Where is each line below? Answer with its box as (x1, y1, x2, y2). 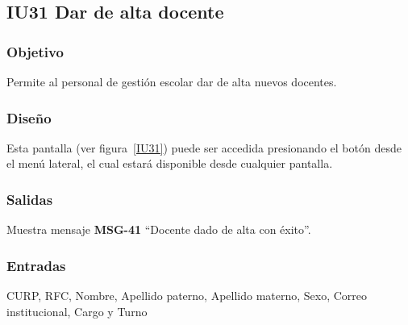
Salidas (6, 189, 53, 209)
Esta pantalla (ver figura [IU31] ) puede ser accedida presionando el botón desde (6, 139, 402, 156)
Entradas (6, 255, 66, 275)
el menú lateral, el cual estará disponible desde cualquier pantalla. (6, 155, 333, 172)
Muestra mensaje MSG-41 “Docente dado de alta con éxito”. (6, 221, 311, 238)
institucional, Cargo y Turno (6, 302, 148, 319)
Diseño (6, 107, 52, 127)
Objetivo (6, 41, 64, 61)
